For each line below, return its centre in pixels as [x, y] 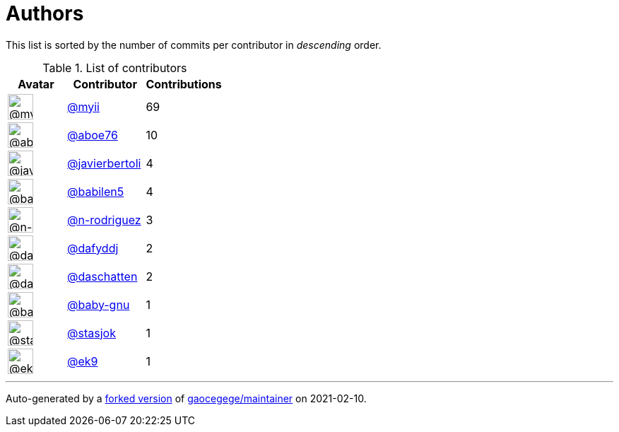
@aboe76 [93, 135]
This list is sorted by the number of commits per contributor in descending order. [194, 45]
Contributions [184, 84]
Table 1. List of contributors [115, 68]
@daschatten [102, 276]
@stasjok [92, 333]
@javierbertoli [104, 163]
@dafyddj [93, 248]
